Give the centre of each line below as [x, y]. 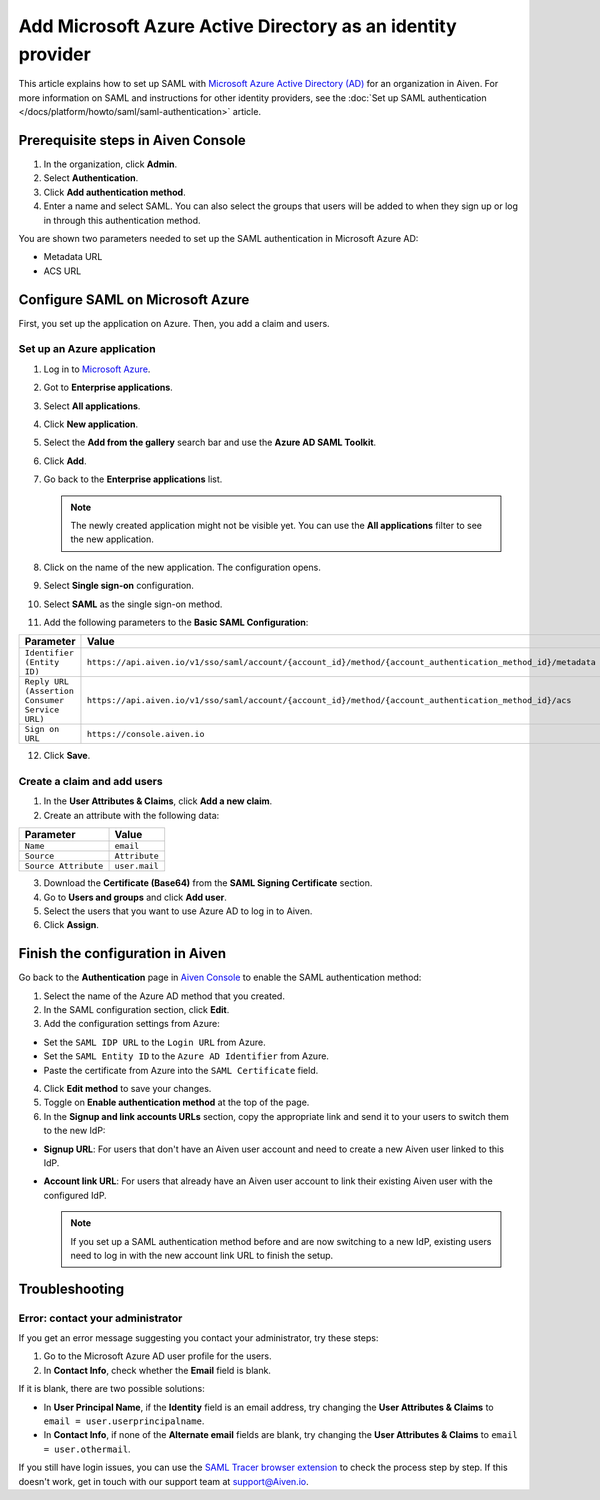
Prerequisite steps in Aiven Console [132, 140]
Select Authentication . [91, 178]
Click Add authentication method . [114, 192]
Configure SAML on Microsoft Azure [134, 299]
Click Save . [67, 756]
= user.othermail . [87, 1449]
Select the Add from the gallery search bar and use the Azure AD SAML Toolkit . [210, 442]
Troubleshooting [71, 1288]
